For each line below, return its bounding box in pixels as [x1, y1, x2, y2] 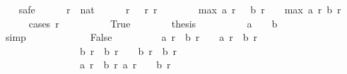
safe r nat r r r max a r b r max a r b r [18, 2, 341, 16]
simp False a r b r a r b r [5, 30, 257, 44]
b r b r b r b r [79, 43, 177, 58]
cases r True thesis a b [28, 16, 278, 30]
